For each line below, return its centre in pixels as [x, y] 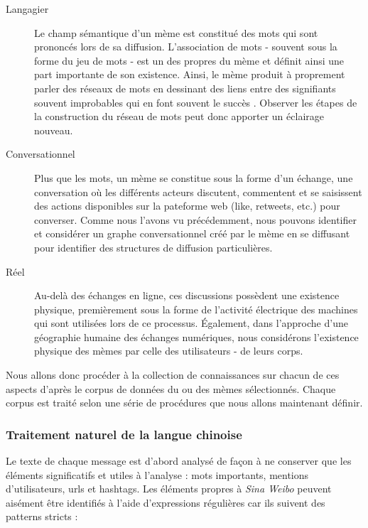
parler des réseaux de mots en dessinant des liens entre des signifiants [185, 88]
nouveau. [54, 130]
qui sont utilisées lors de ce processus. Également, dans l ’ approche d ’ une [191, 323]
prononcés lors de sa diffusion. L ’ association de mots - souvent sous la [186, 47]
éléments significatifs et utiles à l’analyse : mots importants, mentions [157, 474]
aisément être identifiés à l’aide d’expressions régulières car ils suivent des [166, 502]
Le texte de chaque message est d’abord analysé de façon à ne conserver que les [179, 461]
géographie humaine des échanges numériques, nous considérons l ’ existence [196, 336]
